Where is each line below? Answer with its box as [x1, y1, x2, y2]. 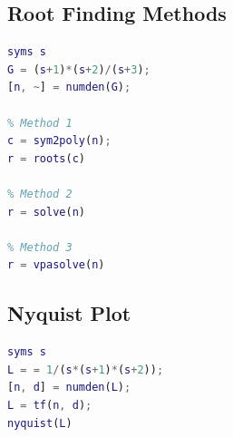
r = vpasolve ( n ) [7, 258, 105, 272]
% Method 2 [7, 187, 73, 200]
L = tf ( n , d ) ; [7, 398, 92, 412]
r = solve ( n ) [7, 205, 85, 218]
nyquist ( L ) [7, 416, 73, 430]
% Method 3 [7, 240, 73, 254]
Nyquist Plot [7, 299, 131, 327]
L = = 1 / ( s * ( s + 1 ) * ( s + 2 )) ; [7, 363, 164, 376]
